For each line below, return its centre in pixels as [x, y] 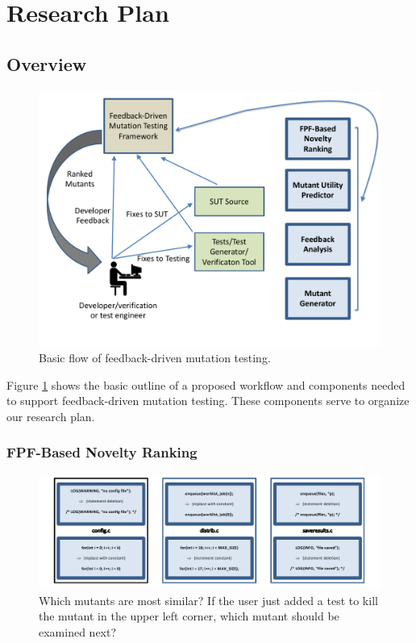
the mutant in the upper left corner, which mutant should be [189, 616]
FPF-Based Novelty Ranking [102, 452]
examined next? [78, 631]
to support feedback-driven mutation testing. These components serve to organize [208, 401]
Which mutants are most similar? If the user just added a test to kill [208, 600]
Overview [47, 63]
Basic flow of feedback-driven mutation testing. [155, 358]
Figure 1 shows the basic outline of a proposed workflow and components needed [206, 384]
